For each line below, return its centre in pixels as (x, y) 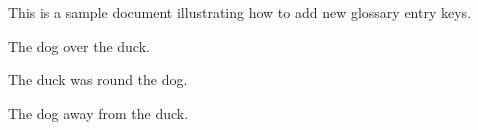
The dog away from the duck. (98, 112)
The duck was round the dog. (98, 79)
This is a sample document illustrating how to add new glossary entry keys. (240, 12)
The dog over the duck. (79, 45)
